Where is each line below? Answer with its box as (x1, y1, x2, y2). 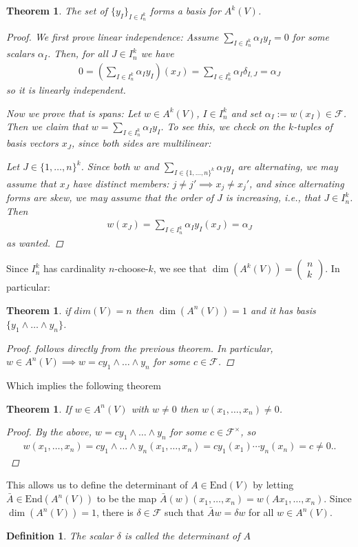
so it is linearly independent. (6, 83, 126, 97)
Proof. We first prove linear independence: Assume (6, 30, 219, 44)
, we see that (153, 261, 207, 276)
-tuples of (293, 119, 333, 134)
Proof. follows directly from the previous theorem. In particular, (6, 340, 273, 355)
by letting (253, 477, 294, 492)
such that (165, 505, 204, 519)
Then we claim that (6, 119, 88, 134)
